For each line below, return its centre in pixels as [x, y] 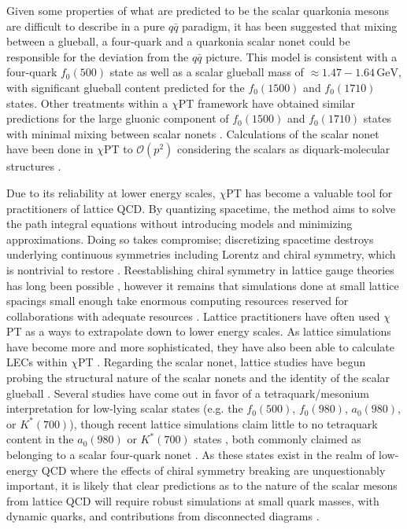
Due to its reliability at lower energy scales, [111, 192]
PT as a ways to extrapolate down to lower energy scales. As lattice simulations [199, 331]
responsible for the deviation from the [98, 56]
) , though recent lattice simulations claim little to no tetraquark [224, 423]
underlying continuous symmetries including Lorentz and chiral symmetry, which [201, 254]
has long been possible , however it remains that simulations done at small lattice [203, 285]
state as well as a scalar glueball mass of [207, 72]
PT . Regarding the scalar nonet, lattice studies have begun [222, 362]
